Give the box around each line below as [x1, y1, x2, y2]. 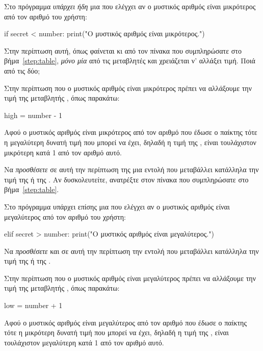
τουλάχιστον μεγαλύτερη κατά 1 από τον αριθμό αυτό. [4, 337, 164, 347]
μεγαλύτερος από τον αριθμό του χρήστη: [4, 211, 126, 222]
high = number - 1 [4, 109, 62, 120]
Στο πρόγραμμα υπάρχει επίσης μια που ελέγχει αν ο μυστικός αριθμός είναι [4, 201, 230, 212]
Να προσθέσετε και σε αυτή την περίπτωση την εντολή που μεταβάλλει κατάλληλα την [4, 245, 259, 256]
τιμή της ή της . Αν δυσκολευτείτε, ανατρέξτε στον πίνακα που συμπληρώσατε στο [4, 174, 249, 184]
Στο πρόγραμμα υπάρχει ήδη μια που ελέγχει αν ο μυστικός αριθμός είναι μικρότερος [4, 1, 256, 11]
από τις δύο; [4, 65, 40, 76]
